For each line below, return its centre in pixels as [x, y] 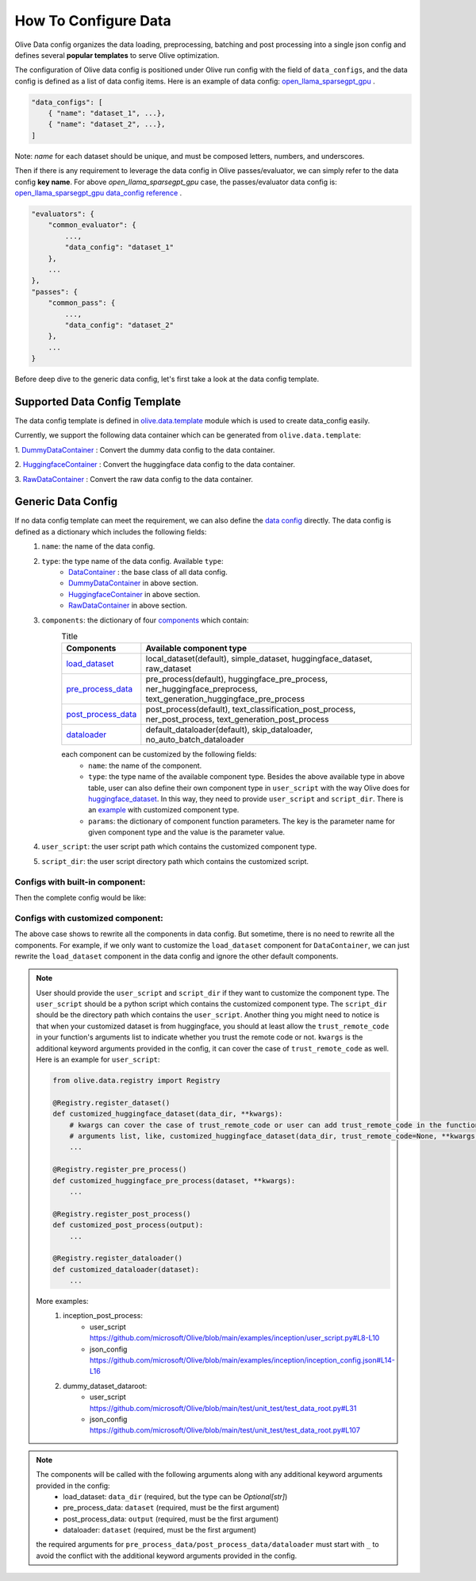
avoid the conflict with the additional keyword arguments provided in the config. [167, 1556]
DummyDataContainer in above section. [133, 583]
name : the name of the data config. [98, 546]
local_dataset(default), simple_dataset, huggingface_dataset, [259, 659]
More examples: [62, 1301]
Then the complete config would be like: [81, 898]
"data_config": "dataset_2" [119, 325]
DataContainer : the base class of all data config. [148, 573]
